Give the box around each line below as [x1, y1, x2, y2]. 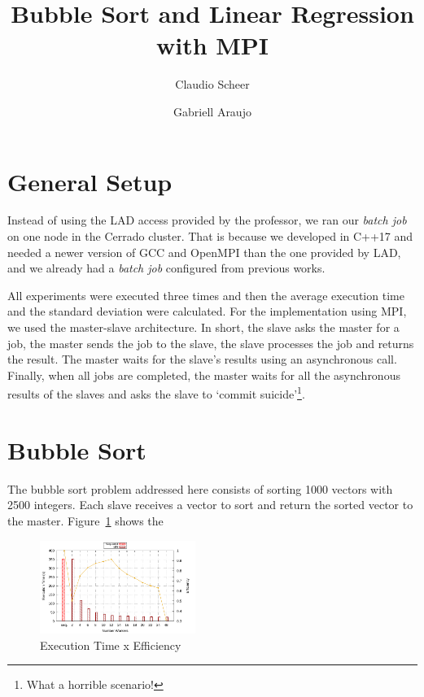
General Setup [7, 164, 173, 198]
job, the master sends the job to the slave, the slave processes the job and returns [7, 334, 414, 351]
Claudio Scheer [175, 76, 250, 93]
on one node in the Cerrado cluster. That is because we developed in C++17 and [7, 228, 413, 245]
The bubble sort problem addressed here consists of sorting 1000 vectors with [7, 480, 393, 497]
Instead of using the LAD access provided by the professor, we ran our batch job [7, 211, 407, 229]
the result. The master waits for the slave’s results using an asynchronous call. [7, 351, 397, 368]
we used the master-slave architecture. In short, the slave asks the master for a [7, 319, 400, 335]
